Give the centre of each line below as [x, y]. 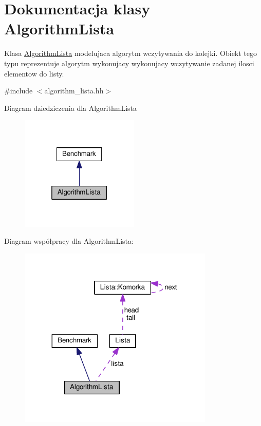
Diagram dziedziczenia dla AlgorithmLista [70, 108]
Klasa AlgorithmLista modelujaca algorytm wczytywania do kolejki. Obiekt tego [131, 53]
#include [18, 91]
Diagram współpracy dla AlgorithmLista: [69, 241]
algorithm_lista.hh [74, 91]
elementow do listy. [34, 73]
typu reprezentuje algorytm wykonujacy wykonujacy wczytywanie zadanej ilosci [129, 63]
